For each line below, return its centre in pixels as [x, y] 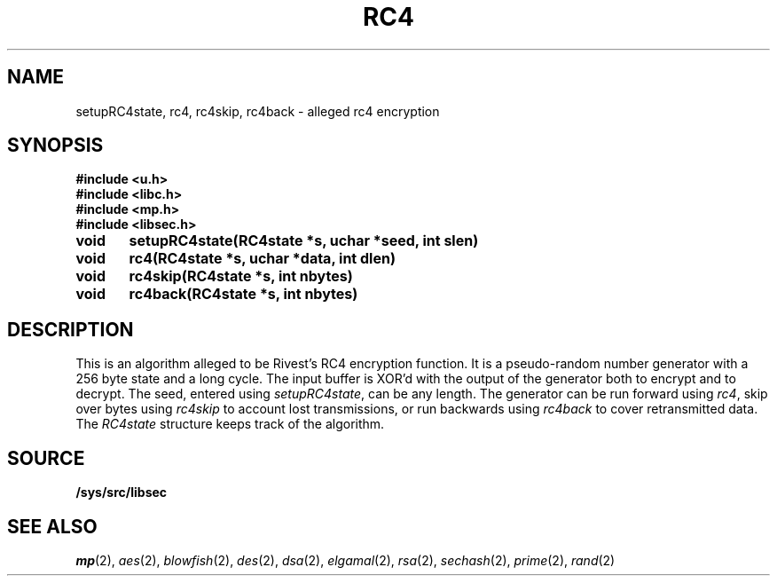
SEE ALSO [52, 526]
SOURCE [46, 458]
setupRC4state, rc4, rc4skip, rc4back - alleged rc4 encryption [258, 111]
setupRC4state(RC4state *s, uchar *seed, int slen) [304, 241]
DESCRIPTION [71, 329]
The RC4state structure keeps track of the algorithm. [230, 424]
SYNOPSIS [55, 146]
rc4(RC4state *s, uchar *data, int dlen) [262, 259]
